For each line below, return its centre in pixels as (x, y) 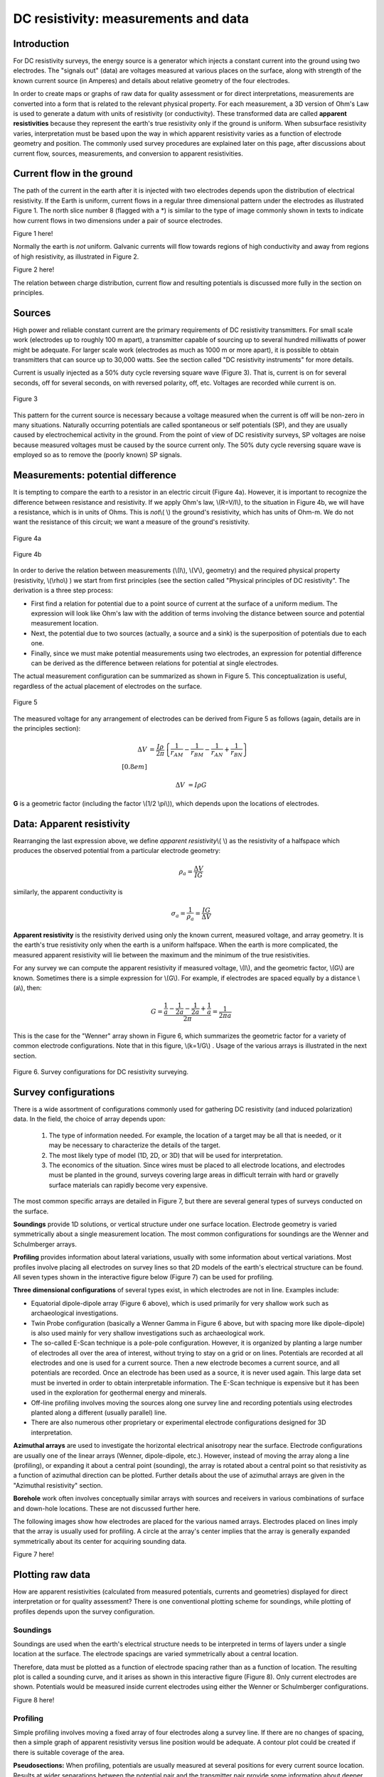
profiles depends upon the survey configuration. (84, 1611)
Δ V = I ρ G (191, 785)
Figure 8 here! (34, 1700)
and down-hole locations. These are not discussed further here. (107, 1508)
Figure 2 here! (34, 269)
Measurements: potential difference (95, 475)
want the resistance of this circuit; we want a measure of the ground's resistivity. (132, 522)
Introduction (41, 44)
